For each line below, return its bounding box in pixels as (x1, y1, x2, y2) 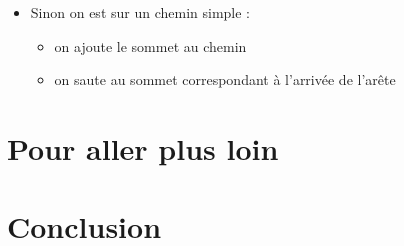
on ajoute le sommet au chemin (54, 35, 247, 56)
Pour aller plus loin (7, 127, 279, 168)
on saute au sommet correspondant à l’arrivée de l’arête (54, 69, 396, 90)
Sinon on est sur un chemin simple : (30, 2, 251, 22)
